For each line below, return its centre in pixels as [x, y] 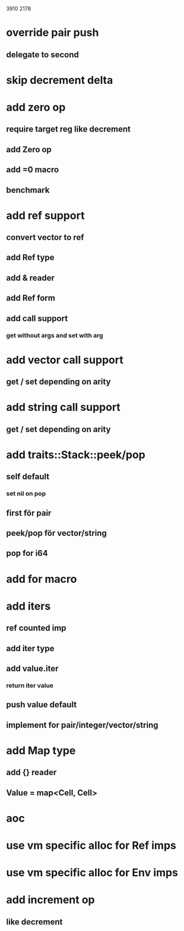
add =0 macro [33, 170]
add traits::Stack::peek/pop [76, 454]
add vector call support [65, 360]
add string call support [63, 407]
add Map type [41, 750]
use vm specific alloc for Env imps [92, 873]
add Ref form [31, 298]
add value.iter [32, 668]
